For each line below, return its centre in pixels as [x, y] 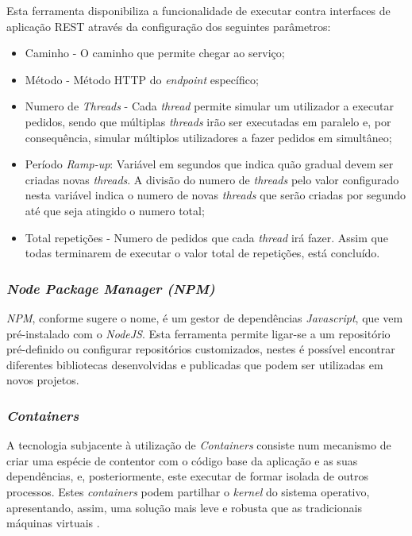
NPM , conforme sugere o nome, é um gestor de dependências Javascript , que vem [205, 317]
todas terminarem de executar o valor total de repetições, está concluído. [202, 253]
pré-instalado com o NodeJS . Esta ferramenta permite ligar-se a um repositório [198, 333]
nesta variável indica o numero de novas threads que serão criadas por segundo [216, 195]
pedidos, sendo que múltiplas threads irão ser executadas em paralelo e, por [208, 121]
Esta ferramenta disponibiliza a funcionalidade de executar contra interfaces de [198, 10]
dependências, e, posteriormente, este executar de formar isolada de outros [187, 476]
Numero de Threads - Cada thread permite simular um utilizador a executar [210, 106]
